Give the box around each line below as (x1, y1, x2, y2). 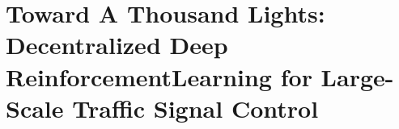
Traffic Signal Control (72, 91, 319, 124)
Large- (320, 60, 394, 93)
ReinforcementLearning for (6, 60, 312, 93)
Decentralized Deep (6, 28, 228, 61)
